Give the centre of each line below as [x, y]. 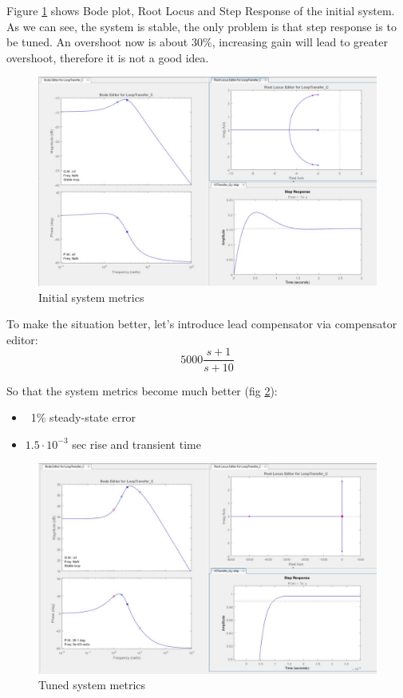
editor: [22, 339]
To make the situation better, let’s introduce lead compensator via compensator [202, 324]
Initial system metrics [91, 297]
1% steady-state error [83, 417]
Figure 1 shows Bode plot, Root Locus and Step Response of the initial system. [201, 10]
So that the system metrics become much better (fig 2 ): [142, 390]
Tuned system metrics [92, 685]
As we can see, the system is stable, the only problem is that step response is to [201, 26]
